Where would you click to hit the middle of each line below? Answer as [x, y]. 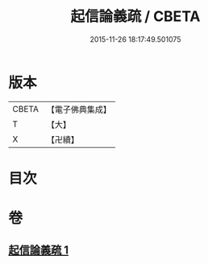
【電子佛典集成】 [79, 109]
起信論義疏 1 [39, 250]
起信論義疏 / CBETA [135, 16]
